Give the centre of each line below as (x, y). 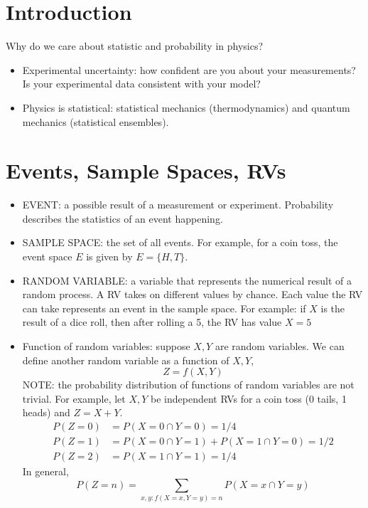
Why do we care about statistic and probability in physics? (135, 46)
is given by (109, 256)
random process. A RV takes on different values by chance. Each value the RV (193, 294)
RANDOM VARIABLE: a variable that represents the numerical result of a (187, 280)
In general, (45, 471)
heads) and (46, 412)
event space (47, 256)
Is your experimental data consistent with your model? (141, 84)
